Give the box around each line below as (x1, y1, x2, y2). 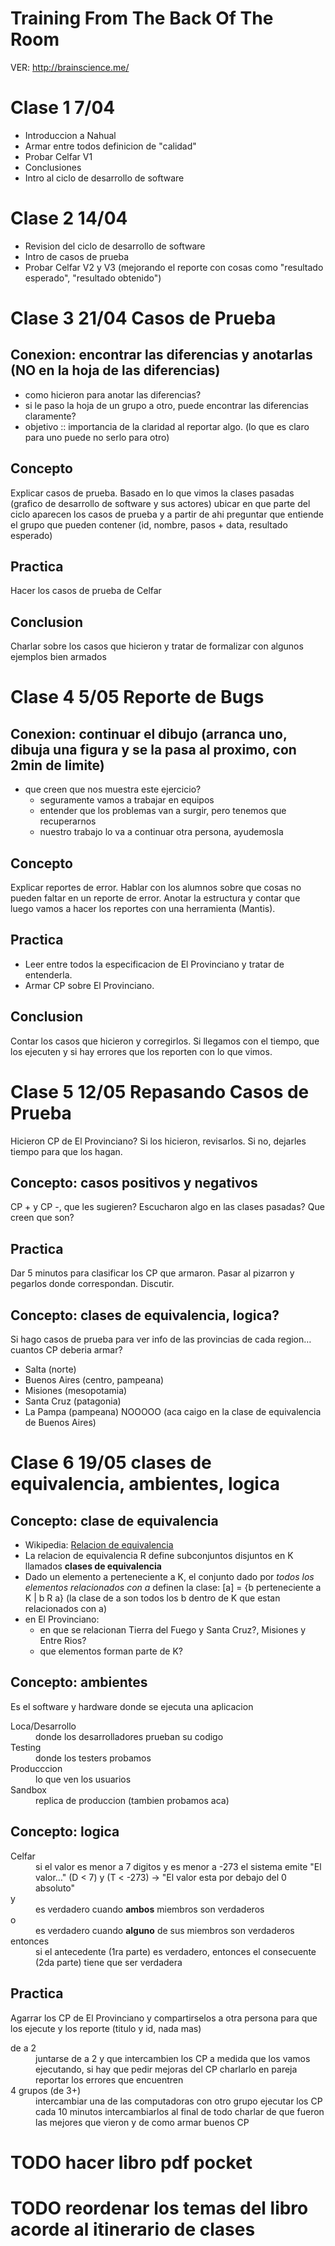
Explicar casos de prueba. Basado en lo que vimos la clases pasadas (10, 487, 295, 499)
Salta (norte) (24, 1363, 77, 1376)
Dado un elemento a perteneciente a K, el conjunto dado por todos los (24, 1571, 315, 1583)
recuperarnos (39, 815, 97, 827)
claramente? (24, 410, 77, 422)
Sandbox (10, 1783, 47, 1796)
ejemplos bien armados (10, 651, 107, 663)
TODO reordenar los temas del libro (10, 2197, 309, 2219)
